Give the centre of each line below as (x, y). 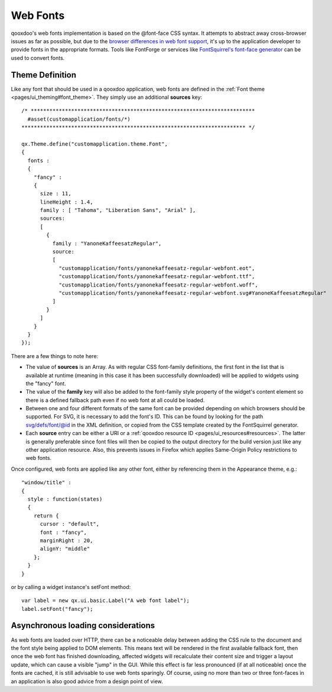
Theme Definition (44, 75)
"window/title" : (46, 483)
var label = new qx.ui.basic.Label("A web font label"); (106, 601)
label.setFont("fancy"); (57, 609)
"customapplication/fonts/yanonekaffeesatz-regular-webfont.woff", (158, 285)
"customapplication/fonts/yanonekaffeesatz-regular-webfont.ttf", (157, 276)
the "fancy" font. (46, 383)
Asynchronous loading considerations (83, 625)
